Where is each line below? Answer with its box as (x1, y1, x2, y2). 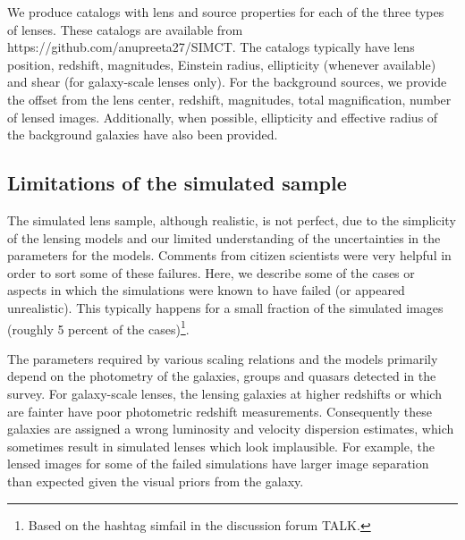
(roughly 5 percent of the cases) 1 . (7, 316, 190, 338)
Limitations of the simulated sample (7, 169, 347, 197)
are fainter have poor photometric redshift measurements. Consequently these (7, 401, 433, 420)
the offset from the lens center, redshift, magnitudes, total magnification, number (7, 89, 452, 108)
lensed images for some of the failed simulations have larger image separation (7, 454, 429, 473)
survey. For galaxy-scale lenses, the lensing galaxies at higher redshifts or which (7, 384, 442, 402)
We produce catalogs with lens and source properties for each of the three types (7, 3, 444, 21)
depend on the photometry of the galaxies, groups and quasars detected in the (7, 367, 436, 385)
